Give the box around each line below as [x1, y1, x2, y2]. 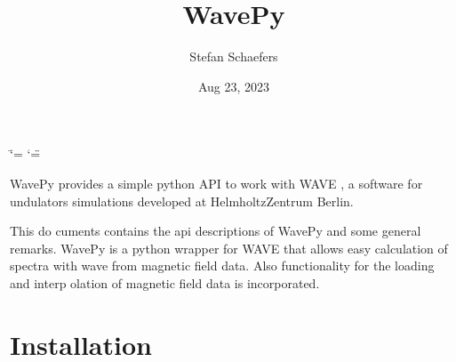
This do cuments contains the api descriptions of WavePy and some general [10, 221, 421, 240]
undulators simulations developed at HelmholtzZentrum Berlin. [10, 191, 354, 210]
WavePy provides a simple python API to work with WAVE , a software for [10, 173, 423, 192]
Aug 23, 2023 [197, 76, 270, 95]
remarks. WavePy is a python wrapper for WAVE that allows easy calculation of [10, 238, 448, 257]
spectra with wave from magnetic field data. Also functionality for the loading [10, 256, 435, 275]
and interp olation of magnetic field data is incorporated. [10, 273, 320, 292]
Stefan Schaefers [189, 47, 278, 66]
